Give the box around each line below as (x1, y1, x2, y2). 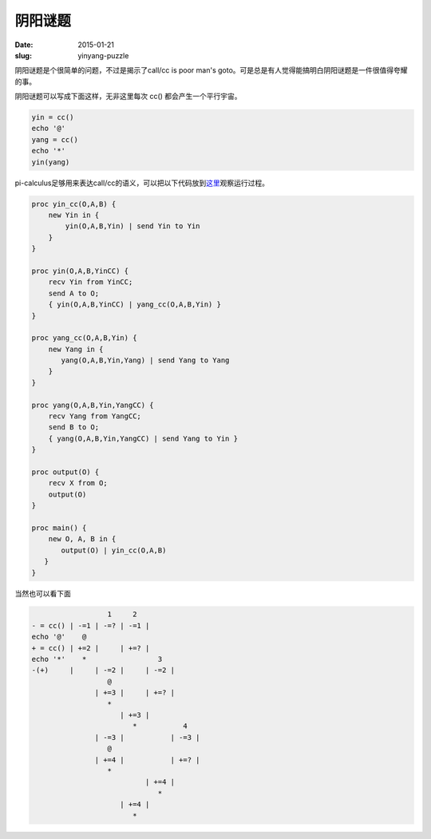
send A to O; (48, 288, 100, 298)
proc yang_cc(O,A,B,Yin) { (31, 334, 137, 342)
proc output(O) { (31, 468, 100, 477)
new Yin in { (48, 211, 100, 220)
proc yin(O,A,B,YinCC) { (31, 266, 129, 275)
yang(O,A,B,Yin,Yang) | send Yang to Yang (61, 356, 230, 365)
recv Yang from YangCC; (48, 412, 141, 421)
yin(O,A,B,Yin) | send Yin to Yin (65, 222, 200, 231)
